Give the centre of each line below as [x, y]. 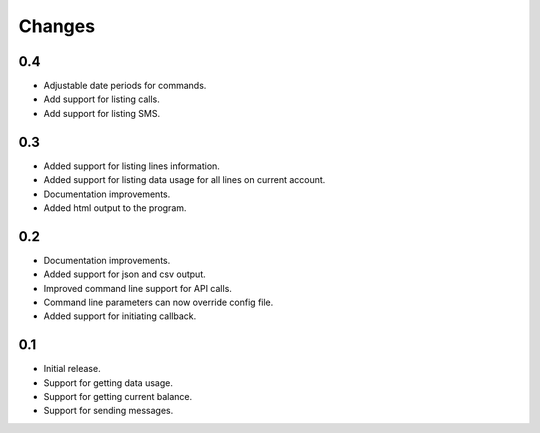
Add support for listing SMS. [101, 113]
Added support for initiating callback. [120, 316]
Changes [56, 26]
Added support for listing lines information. [131, 166]
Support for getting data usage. [108, 382]
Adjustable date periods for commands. [125, 86]
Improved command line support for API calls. [137, 288]
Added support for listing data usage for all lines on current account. [184, 180]
